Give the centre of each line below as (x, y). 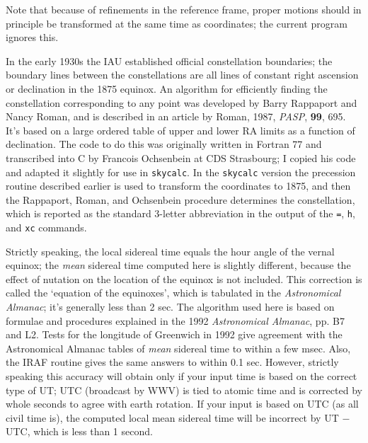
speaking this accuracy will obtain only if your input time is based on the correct (182, 376)
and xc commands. (46, 228)
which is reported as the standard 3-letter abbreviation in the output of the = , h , (180, 213)
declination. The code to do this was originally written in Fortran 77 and (164, 144)
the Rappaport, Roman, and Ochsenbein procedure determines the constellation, (180, 199)
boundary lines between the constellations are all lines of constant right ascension (182, 75)
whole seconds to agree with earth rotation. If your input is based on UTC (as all (182, 404)
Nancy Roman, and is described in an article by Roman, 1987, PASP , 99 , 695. (176, 116)
